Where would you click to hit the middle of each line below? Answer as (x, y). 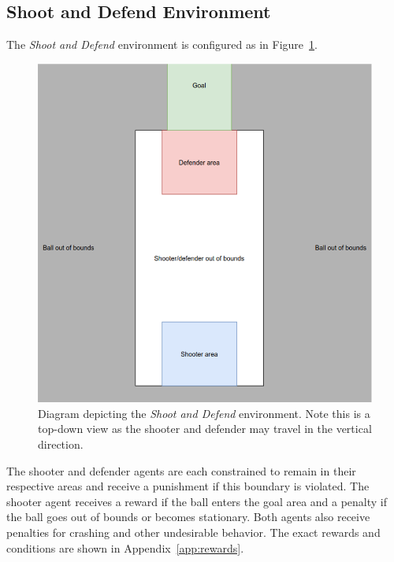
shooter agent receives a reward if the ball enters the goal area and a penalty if (197, 501)
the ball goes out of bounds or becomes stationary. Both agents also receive (188, 517)
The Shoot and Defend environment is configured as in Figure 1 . (162, 44)
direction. (61, 444)
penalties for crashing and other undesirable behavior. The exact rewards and (193, 532)
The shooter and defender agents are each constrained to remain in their (181, 470)
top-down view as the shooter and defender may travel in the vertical (205, 429)
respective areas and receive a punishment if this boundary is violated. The (188, 486)
